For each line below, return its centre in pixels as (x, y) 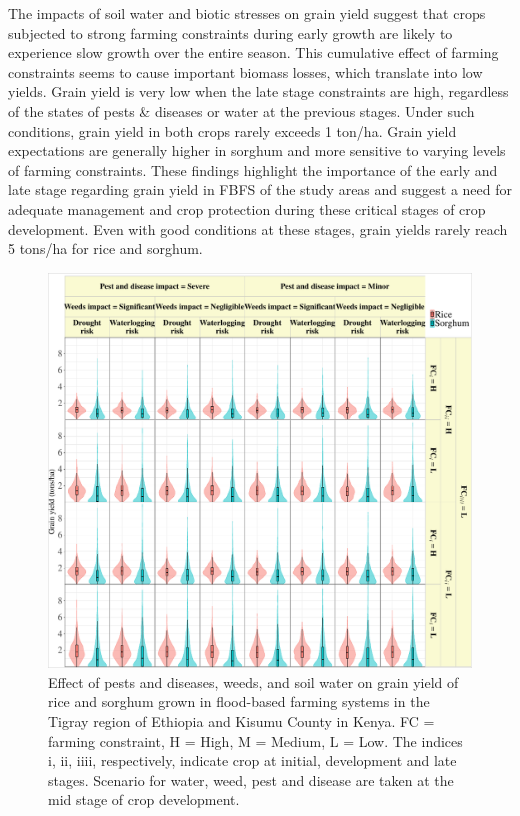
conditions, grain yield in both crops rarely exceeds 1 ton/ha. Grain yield (232, 130)
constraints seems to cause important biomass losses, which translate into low (245, 71)
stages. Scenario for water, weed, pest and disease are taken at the (251, 779)
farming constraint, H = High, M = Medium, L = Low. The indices (255, 740)
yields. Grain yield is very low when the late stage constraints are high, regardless (258, 91)
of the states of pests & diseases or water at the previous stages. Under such (241, 110)
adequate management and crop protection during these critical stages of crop (247, 208)
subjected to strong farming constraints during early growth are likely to (230, 32)
